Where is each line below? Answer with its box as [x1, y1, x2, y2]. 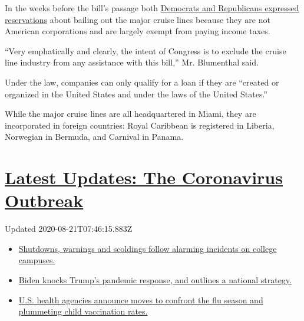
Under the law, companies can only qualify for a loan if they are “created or [5, 76, 279, 88]
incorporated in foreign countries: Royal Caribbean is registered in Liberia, [5, 119, 275, 131]
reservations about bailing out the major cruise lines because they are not [5, 13, 270, 25]
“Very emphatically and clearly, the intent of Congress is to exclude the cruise [5, 44, 286, 57]
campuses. [18, 254, 55, 266]
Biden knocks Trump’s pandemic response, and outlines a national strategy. [18, 274, 292, 286]
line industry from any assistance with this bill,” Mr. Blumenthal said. [5, 56, 259, 68]
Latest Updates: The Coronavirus [5, 165, 283, 189]
